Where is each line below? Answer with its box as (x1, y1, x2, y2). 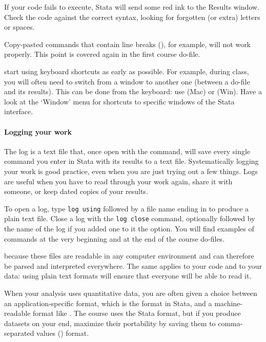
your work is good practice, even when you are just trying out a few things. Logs (4, 165, 258, 176)
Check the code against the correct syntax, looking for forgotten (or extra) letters (4, 11, 260, 22)
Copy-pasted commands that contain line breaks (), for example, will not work (4, 38, 251, 49)
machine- (214, 297, 242, 308)
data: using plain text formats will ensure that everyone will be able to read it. (4, 270, 252, 281)
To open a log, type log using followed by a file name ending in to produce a (4, 203, 249, 213)
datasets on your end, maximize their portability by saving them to (4, 317, 216, 328)
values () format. (36, 328, 89, 338)
